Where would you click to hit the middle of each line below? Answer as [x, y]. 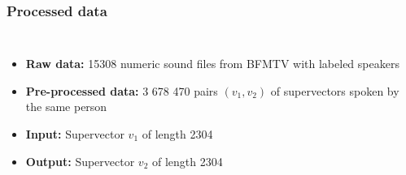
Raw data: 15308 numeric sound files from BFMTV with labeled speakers [212, 64]
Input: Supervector [75, 134]
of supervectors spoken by [335, 90]
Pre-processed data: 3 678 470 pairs [122, 90]
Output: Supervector [80, 161]
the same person [66, 107]
